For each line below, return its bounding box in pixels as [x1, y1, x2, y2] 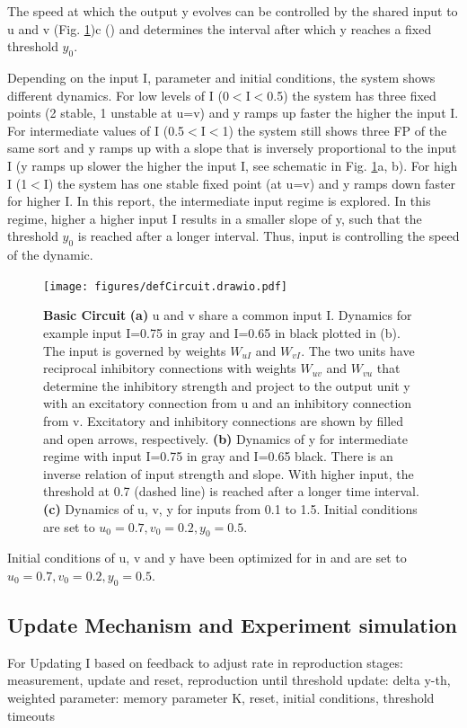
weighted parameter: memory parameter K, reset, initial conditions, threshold [7, 688, 435, 707]
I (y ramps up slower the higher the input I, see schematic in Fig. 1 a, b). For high [7, 155, 458, 174]
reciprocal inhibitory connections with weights [43, 359, 296, 377]
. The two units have [301, 341, 415, 360]
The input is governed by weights [43, 341, 226, 360]
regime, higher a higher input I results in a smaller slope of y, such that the [7, 209, 422, 227]
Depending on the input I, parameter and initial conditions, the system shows [7, 67, 436, 86]
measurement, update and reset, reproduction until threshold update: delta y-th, [7, 670, 451, 689]
